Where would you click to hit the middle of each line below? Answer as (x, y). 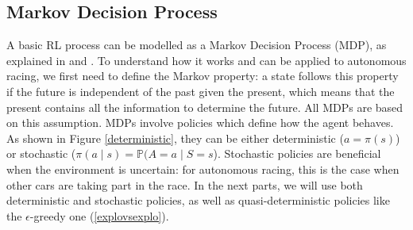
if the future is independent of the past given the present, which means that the (201, 91)
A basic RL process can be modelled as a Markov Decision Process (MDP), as (197, 45)
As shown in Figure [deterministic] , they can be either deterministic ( (175, 138)
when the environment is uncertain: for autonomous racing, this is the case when (203, 169)
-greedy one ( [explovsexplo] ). (99, 215)
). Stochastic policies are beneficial (297, 153)
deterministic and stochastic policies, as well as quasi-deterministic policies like (198, 200)
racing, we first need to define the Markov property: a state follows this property (203, 76)
